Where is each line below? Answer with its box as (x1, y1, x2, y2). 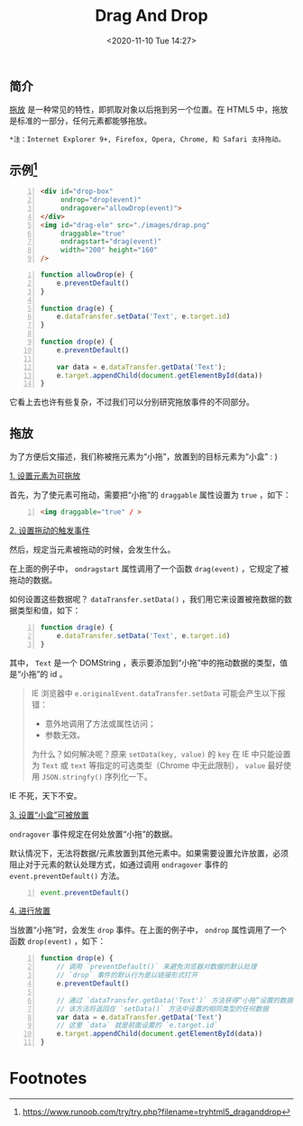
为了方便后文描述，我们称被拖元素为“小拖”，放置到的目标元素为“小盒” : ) (9, 452, 278, 462)
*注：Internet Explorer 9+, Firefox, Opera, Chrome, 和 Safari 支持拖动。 (9, 135, 286, 144)
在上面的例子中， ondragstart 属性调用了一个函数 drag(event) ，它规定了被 (9, 563, 289, 573)
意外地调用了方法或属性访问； (44, 718, 156, 728)
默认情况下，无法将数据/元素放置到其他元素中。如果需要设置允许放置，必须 (9, 847, 289, 858)
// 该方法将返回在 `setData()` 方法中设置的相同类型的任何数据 (56, 1004, 269, 1013)
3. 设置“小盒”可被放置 (9, 809, 89, 820)
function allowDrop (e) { (40, 270, 133, 279)
